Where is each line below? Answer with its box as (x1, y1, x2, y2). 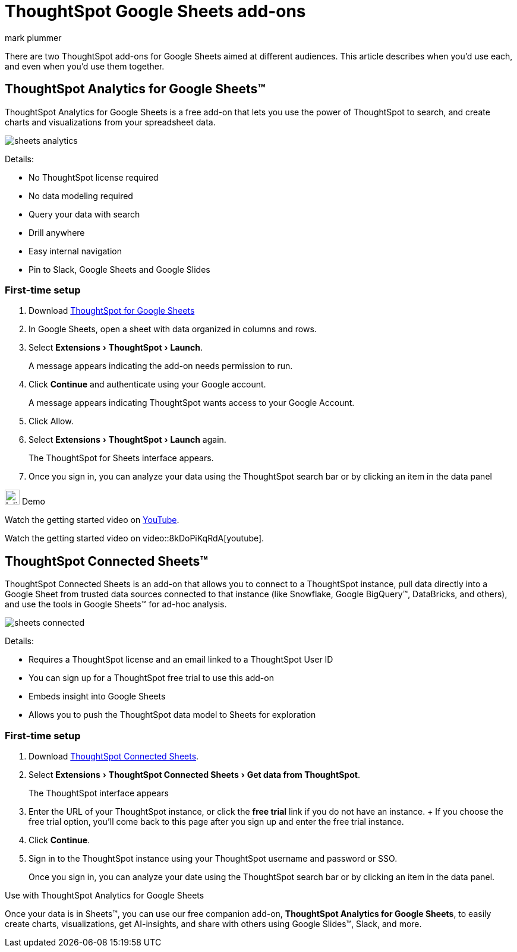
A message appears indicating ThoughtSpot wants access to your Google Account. (29, 398, 355, 408)
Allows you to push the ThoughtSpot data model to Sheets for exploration (29, 710, 316, 720)
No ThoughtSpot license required (29, 172, 159, 182)
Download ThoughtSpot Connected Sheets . (29, 751, 199, 761)
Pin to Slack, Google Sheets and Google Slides (29, 264, 210, 275)
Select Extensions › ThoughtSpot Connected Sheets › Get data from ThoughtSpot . (29, 769, 360, 780)
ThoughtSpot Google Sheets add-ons (5, 1, 306, 21)
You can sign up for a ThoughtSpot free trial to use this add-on (29, 673, 274, 683)
